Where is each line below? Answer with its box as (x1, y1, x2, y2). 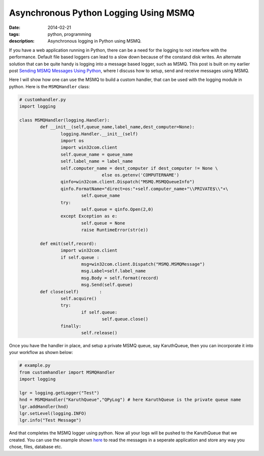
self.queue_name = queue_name (60, 152, 133, 157)
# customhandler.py (19, 97, 66, 102)
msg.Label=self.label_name (81, 268, 146, 274)
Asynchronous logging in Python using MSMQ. (47, 38, 142, 44)
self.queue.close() (102, 316, 149, 322)
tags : (9, 31, 20, 37)
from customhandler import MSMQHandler (19, 369, 115, 375)
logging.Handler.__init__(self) (60, 131, 138, 137)
